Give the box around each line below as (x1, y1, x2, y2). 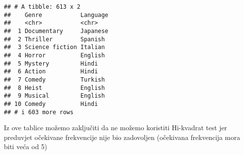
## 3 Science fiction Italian (4, 44, 105, 51)
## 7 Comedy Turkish (4, 76, 105, 83)
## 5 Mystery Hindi (4, 60, 98, 67)
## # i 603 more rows (4, 108, 74, 116)
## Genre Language (4, 11, 108, 18)
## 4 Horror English (4, 52, 105, 59)
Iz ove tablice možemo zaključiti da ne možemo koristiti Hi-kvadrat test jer (4, 122, 227, 133)
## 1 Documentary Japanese (4, 27, 108, 34)
